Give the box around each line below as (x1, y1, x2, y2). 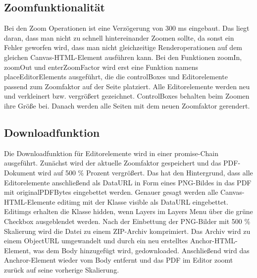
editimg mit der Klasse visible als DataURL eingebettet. (57, 196, 228, 207)
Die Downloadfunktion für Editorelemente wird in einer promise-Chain (4, 148, 218, 158)
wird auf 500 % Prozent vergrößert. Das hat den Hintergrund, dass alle (38, 167, 253, 177)
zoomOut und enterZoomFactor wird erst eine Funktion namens (4, 61, 198, 72)
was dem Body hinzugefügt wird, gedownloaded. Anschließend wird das (33, 245, 250, 255)
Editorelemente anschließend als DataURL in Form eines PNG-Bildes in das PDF (4, 177, 252, 187)
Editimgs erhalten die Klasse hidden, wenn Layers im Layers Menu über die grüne (4, 206, 253, 217)
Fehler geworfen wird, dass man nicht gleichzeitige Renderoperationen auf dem (4, 42, 243, 53)
